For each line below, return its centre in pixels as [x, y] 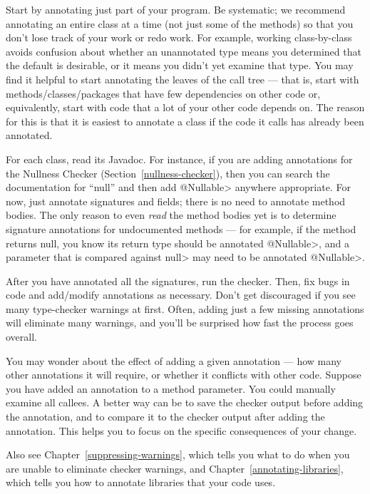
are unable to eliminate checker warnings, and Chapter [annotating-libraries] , [175, 468]
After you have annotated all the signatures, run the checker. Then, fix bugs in [178, 281]
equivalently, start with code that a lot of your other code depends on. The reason [185, 107]
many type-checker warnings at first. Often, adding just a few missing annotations [185, 308]
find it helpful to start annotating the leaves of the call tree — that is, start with [183, 79]
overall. [21, 337]
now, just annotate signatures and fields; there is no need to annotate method [176, 201]
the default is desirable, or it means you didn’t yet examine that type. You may [180, 65]
